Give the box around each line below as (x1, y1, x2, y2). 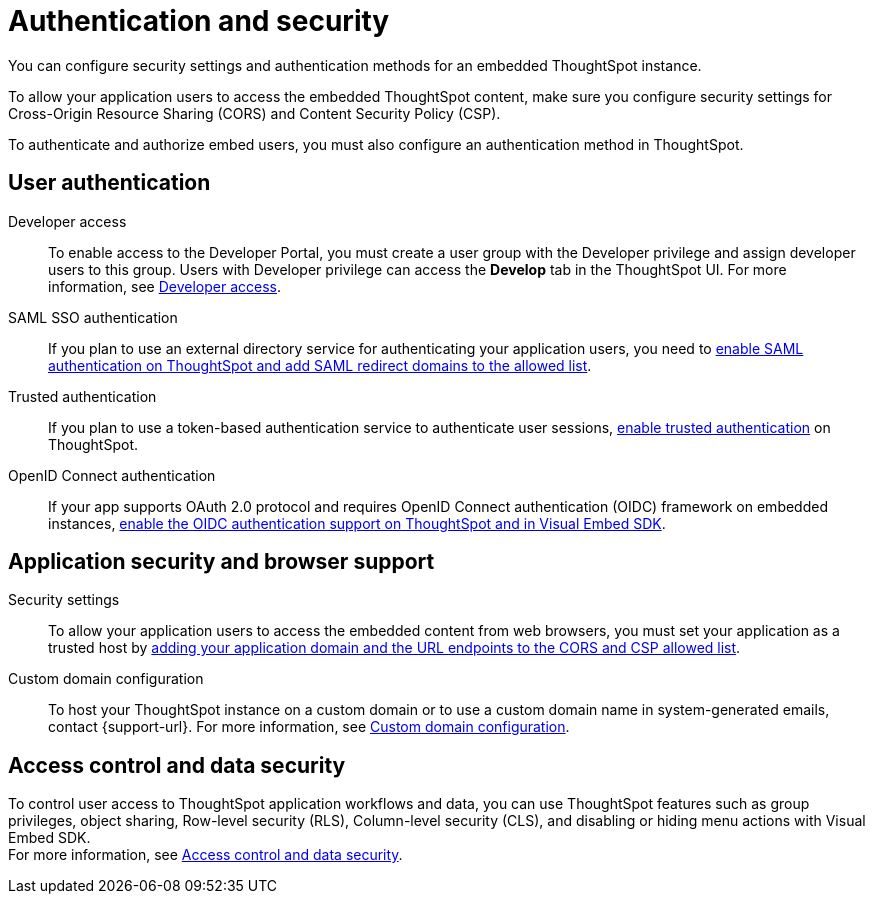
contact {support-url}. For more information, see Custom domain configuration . (48, 718, 570, 736)
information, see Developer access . (48, 277, 282, 295)
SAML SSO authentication (8, 308, 178, 326)
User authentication (8, 170, 211, 196)
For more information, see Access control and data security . (8, 846, 403, 864)
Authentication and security (8, 4, 390, 38)
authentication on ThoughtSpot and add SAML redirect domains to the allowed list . (48, 356, 592, 374)
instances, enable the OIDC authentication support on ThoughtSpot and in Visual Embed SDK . (48, 514, 666, 532)
